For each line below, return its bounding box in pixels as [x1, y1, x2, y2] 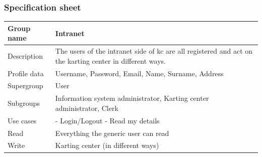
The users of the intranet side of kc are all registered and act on [55, 46, 253, 56]
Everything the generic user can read [55, 127, 169, 138]
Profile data [8, 68, 44, 78]
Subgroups [8, 98, 40, 108]
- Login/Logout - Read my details [55, 115, 160, 125]
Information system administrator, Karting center [55, 93, 209, 103]
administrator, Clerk [55, 102, 118, 113]
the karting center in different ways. [55, 55, 166, 66]
